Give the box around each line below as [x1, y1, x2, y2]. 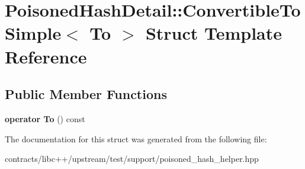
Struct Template [145, 21, 282, 45]
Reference [5, 44, 87, 68]
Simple [5, 21, 62, 45]
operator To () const [5, 112, 85, 125]
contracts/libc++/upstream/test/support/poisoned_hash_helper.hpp [5, 152, 259, 165]
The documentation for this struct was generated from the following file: [5, 132, 267, 145]
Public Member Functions [5, 85, 167, 103]
